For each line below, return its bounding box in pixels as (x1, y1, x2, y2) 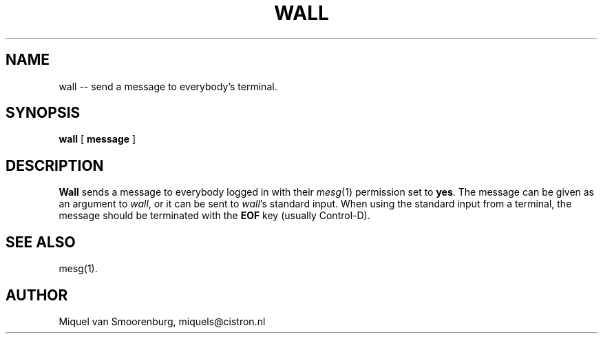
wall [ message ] (59, 133, 136, 145)
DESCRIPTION (6, 156, 104, 174)
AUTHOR (6, 286, 68, 304)
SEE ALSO (6, 233, 76, 251)
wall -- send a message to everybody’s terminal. (59, 80, 277, 92)
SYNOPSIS (6, 104, 81, 122)
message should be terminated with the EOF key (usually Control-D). (59, 209, 370, 222)
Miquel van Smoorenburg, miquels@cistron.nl (59, 315, 266, 327)
